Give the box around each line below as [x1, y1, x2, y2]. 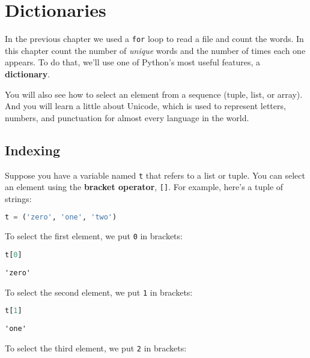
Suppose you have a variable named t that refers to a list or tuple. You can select [5, 169, 305, 181]
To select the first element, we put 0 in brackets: [5, 230, 183, 242]
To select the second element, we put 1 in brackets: [5, 285, 193, 298]
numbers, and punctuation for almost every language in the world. [5, 111, 249, 124]
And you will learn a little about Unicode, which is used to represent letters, [5, 100, 286, 112]
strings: [5, 192, 32, 204]
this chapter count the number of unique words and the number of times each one [5, 44, 306, 56]
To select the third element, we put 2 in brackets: [5, 341, 187, 354]
